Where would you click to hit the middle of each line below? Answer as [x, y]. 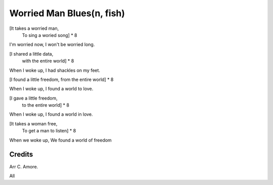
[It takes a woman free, [33, 123]
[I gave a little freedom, [33, 98]
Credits [21, 154]
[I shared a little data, [31, 54]
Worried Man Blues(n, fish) [67, 13]
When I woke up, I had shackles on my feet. [55, 70]
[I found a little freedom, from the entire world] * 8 [61, 79]
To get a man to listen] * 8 [49, 131]
